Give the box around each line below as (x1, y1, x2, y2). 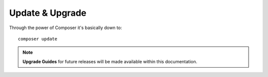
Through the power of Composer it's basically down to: (9, 25, 122, 31)
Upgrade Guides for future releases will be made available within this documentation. (22, 58, 198, 64)
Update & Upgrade (9, 7, 87, 18)
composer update (18, 36, 58, 41)
